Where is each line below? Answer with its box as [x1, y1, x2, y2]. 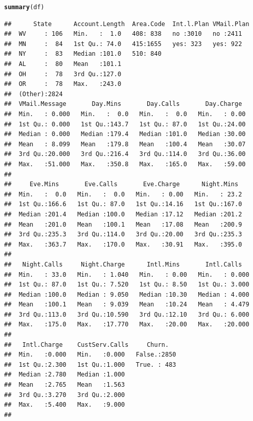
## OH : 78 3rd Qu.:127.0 [4, 70, 122, 78]
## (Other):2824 [4, 90, 63, 98]
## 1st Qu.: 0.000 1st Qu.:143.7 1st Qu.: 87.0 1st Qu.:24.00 [4, 120, 246, 128]
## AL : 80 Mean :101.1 [4, 60, 122, 68]
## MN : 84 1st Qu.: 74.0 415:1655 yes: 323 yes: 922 [4, 40, 242, 48]
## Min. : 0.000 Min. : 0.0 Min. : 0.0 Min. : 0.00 [4, 110, 246, 118]
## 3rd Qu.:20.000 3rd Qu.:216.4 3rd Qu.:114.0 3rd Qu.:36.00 [4, 150, 246, 158]
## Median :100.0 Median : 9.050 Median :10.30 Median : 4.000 [4, 291, 249, 298]
